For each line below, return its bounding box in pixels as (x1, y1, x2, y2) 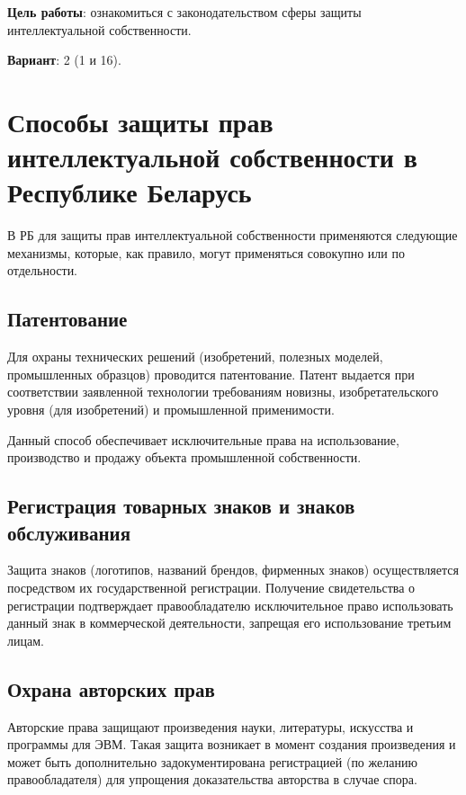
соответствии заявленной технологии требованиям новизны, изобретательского (7, 382, 439, 401)
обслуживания (7, 518, 131, 546)
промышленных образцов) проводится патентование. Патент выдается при (7, 364, 415, 383)
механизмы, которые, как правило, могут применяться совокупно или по (7, 243, 405, 262)
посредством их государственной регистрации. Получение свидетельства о (7, 578, 416, 597)
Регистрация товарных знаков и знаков (7, 492, 355, 520)
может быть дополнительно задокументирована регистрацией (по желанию (7, 752, 417, 771)
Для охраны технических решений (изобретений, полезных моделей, (7, 347, 383, 366)
